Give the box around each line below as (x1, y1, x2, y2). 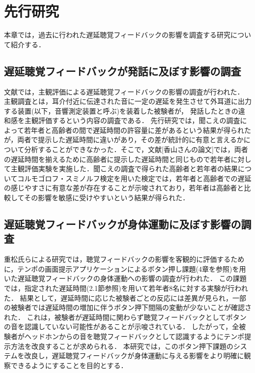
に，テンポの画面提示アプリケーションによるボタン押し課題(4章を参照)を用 (4, 263, 246, 274)
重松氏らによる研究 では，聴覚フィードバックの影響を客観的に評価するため (4, 254, 245, 264)
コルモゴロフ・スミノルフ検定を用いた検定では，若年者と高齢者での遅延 (17, 173, 252, 183)
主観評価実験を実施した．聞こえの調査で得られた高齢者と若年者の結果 (10, 163, 238, 174)
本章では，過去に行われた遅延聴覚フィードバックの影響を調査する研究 (4, 30, 231, 40)
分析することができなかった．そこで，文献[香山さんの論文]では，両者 (24, 144, 248, 155)
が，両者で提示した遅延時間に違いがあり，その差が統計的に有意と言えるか (4, 134, 244, 145)
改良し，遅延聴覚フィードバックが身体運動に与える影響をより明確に (24, 350, 244, 361)
